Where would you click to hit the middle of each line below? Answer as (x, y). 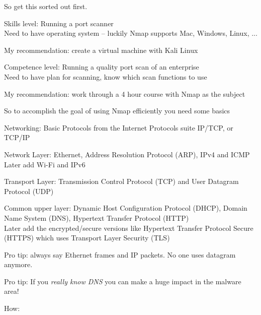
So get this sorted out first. (46, 6)
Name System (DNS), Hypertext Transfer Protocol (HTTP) (97, 217)
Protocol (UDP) (29, 191)
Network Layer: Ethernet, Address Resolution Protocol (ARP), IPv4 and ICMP (127, 154)
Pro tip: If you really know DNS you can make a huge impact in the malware (123, 281)
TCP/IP (17, 137)
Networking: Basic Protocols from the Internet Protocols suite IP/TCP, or (119, 127)
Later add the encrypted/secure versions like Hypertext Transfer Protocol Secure (129, 228)
